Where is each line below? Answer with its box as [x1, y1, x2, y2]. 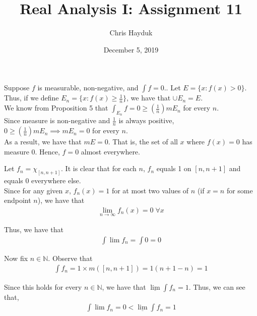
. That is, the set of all [108, 136, 178, 147]
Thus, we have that [4, 224, 63, 235]
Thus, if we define [4, 92, 59, 103]
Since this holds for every [4, 281, 82, 292]
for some [226, 185, 253, 195]
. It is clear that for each [61, 163, 137, 174]
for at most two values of [111, 185, 189, 195]
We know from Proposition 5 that [4, 102, 108, 113]
